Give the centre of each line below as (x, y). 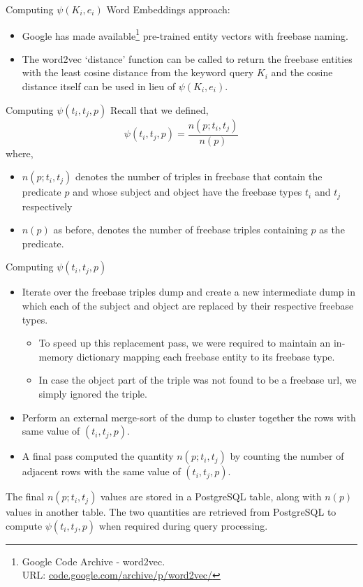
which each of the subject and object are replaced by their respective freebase (188, 306)
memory (56, 356)
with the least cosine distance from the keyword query (138, 72)
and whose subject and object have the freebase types (187, 192)
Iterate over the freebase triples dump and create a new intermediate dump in (188, 292)
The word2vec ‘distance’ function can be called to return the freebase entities (187, 58)
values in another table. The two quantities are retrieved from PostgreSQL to (171, 512)
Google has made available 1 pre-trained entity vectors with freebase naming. (185, 34)
